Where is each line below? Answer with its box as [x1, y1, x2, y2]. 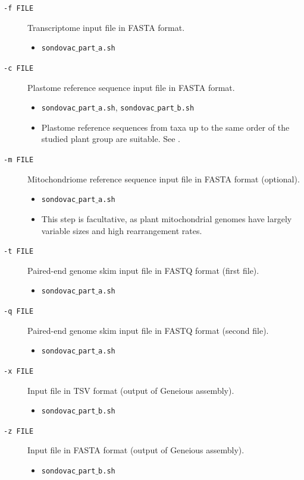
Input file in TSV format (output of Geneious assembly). [27, 384, 234, 396]
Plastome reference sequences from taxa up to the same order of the [41, 121, 290, 133]
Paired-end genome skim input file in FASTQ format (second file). [27, 324, 269, 336]
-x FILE [4, 367, 34, 375]
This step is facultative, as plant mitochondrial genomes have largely [41, 212, 292, 225]
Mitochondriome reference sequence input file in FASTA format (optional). [27, 172, 300, 185]
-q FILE [4, 307, 34, 315]
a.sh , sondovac [98, 101, 155, 113]
